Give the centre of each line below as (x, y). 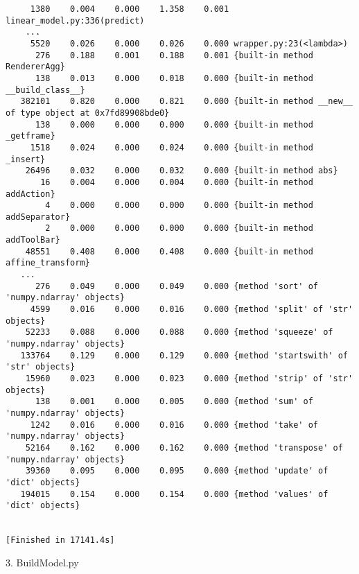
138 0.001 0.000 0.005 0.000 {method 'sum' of (174, 402)
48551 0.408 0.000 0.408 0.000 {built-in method (169, 251)
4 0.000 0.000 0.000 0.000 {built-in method (179, 206)
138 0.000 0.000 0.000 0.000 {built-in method (174, 124)
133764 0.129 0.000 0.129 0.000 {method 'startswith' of (184, 355)
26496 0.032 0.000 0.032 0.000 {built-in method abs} (182, 171)
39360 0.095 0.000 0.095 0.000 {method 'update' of (177, 471)
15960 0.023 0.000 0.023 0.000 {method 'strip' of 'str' (189, 379)
